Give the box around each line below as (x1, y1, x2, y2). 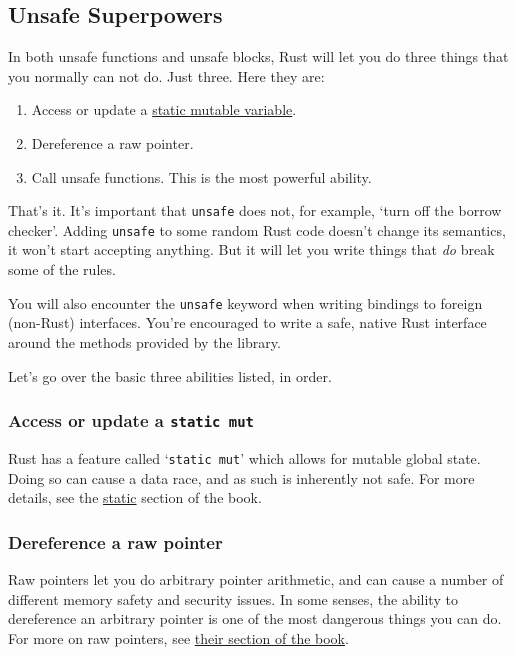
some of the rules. (8, 259, 116, 280)
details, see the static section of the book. (8, 487, 262, 508)
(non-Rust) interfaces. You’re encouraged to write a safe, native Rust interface (8, 312, 487, 333)
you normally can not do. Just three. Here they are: (8, 65, 325, 86)
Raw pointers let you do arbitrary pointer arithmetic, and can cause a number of (8, 568, 504, 589)
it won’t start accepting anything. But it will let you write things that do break (8, 239, 495, 260)
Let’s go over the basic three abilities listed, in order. (8, 365, 332, 386)
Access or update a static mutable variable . (31, 99, 297, 120)
